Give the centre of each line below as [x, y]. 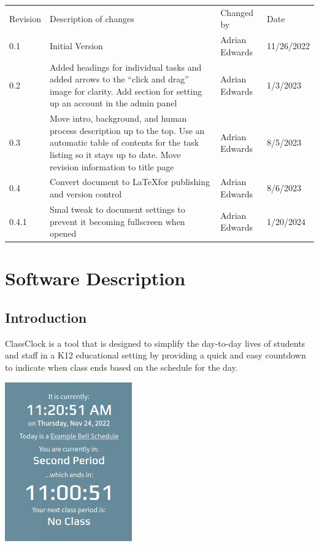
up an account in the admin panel [113, 103]
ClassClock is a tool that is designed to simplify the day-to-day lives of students [155, 343]
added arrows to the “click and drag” [119, 79]
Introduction [46, 317]
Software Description [95, 278]
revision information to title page [112, 166]
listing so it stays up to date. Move [115, 155]
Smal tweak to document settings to [117, 209]
